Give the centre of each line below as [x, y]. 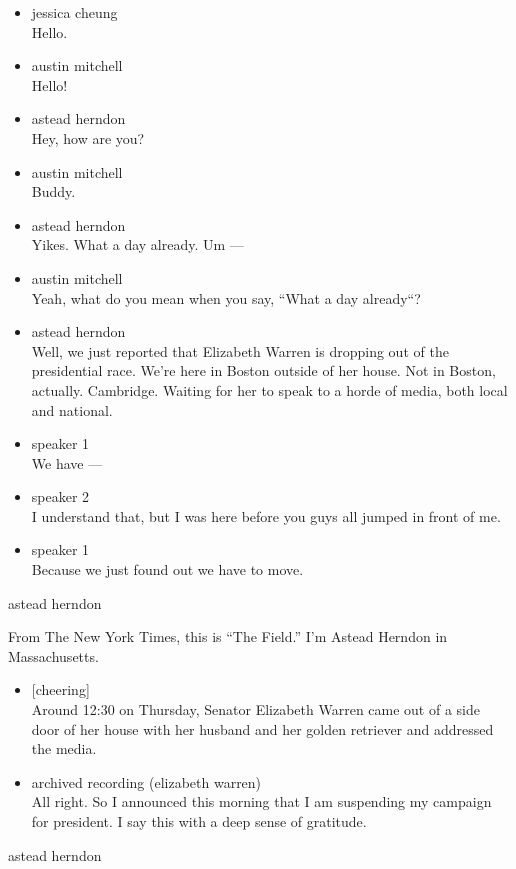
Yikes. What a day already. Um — [137, 244]
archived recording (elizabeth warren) [146, 781]
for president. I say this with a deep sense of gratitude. [199, 821]
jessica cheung [74, 12]
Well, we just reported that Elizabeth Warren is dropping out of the [240, 350]
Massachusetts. [53, 655]
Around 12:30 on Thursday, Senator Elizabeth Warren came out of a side [255, 709]
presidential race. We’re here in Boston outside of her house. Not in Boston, [263, 370]
